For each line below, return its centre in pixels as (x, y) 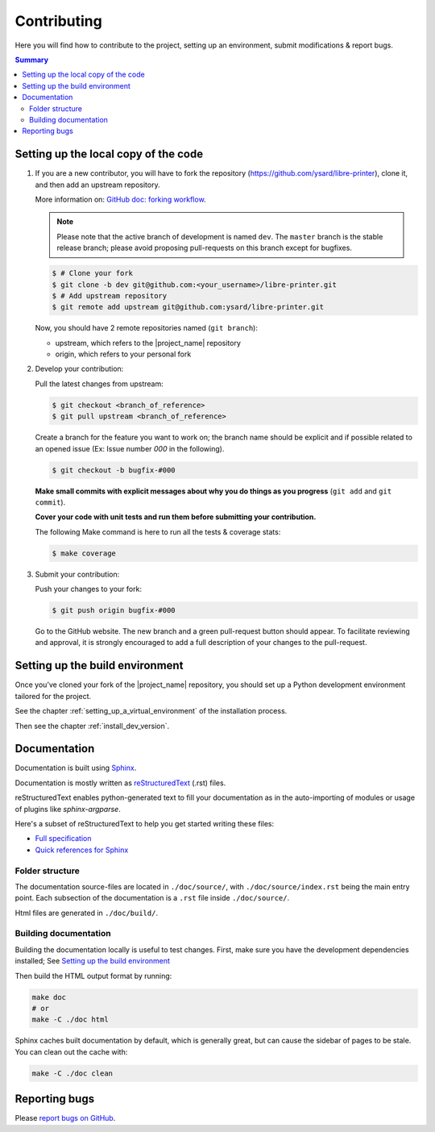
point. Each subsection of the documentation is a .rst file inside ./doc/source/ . (152, 898)
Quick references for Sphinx (82, 850)
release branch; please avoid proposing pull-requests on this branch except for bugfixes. (204, 248)
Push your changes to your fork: (89, 589)
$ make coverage (84, 553)
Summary (31, 60)
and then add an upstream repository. (97, 185)
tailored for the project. (53, 696)
